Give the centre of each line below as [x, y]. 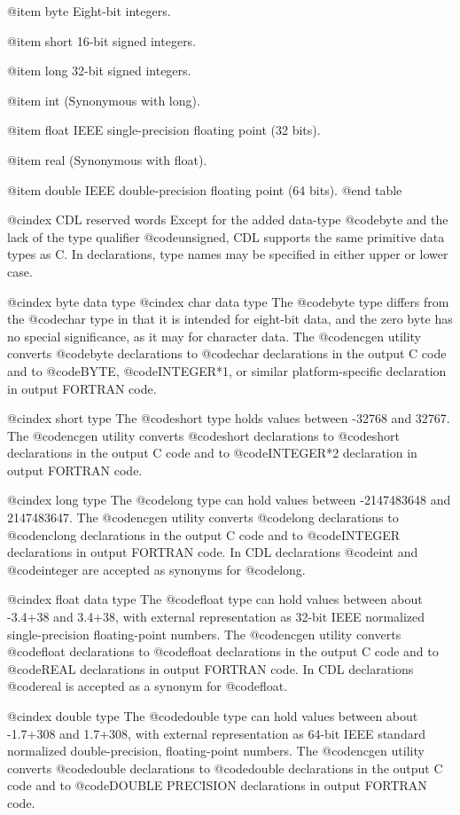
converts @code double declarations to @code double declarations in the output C [225, 768]
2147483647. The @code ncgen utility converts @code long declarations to [203, 517]
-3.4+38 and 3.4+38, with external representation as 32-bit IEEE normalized [216, 617]
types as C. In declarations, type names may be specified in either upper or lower [228, 254]
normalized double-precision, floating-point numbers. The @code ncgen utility [216, 751]
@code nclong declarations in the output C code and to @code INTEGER [204, 534]
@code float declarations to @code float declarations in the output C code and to [223, 651]
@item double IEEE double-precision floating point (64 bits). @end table [205, 189]
